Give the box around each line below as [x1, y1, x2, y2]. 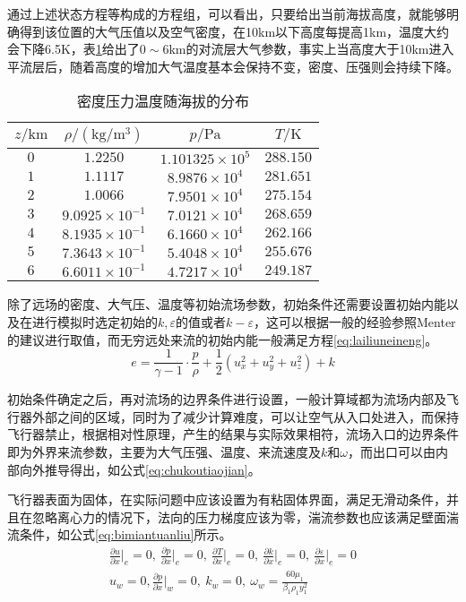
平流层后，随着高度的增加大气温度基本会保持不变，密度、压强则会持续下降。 [7, 56, 459, 75]
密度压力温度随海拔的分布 [76, 90, 249, 112]
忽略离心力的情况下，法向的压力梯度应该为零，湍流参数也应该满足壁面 [31, 507, 446, 526]
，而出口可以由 [348, 443, 436, 460]
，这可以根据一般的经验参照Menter [254, 312, 456, 331]
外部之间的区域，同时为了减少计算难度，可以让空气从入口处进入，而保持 [31, 407, 459, 426]
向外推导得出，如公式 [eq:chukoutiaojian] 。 [19, 460, 261, 478]
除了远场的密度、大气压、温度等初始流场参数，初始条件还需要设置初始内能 [7, 295, 446, 314]
